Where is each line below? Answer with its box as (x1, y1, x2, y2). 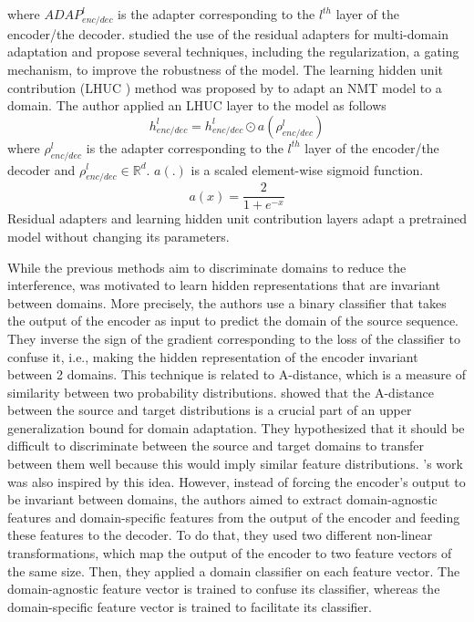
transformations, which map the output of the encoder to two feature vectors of (7, 544, 452, 563)
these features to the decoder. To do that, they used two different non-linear (7, 525, 433, 544)
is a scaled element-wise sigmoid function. (191, 160, 424, 179)
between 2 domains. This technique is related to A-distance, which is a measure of (7, 365, 466, 384)
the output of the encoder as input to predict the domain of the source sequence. (7, 311, 459, 330)
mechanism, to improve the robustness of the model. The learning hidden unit (7, 59, 443, 78)
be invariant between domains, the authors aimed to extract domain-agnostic (7, 490, 438, 509)
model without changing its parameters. (7, 226, 230, 245)
